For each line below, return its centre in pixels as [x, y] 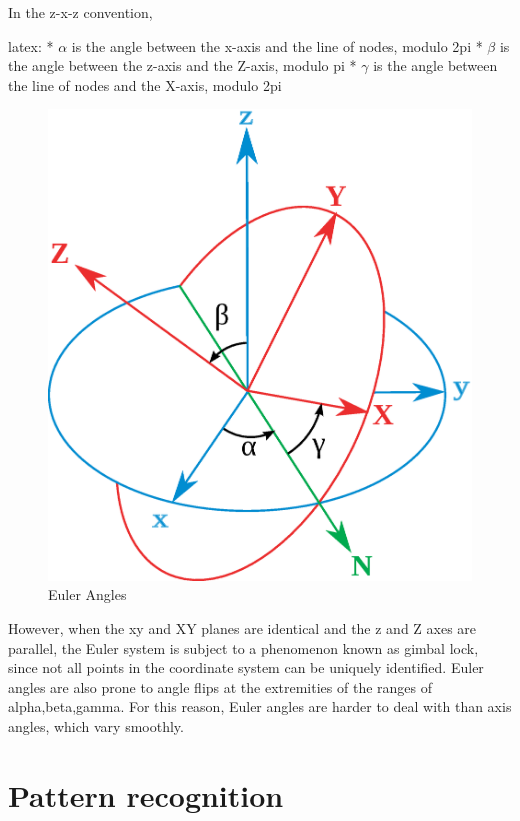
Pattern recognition [146, 794]
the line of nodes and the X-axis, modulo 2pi [145, 84]
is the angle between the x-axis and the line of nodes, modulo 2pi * [277, 45]
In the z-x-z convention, [80, 12]
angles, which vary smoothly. [96, 725]
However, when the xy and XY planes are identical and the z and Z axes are [242, 627]
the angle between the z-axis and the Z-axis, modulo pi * [182, 65]
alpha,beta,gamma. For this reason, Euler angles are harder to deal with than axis [260, 706]
